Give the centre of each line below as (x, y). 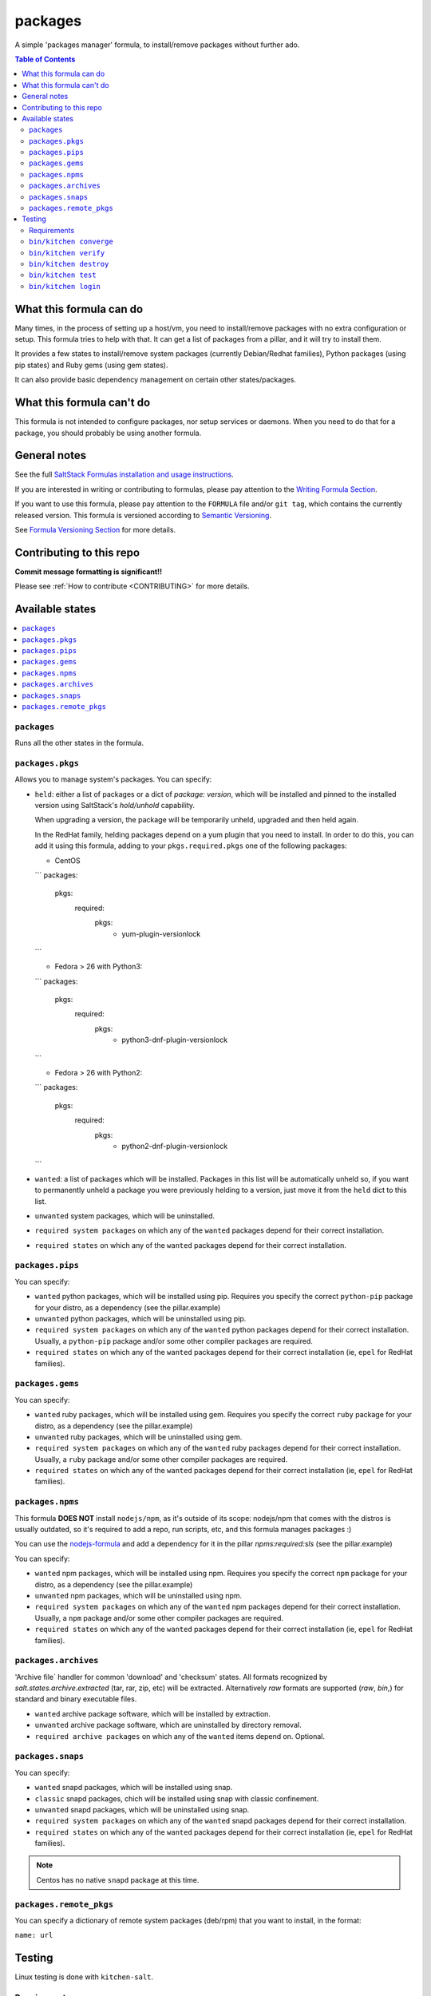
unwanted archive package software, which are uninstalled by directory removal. (168, 1725)
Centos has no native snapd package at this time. (118, 1879)
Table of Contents (45, 59)
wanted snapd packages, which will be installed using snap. (134, 1788)
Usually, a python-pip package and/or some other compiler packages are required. (174, 1341)
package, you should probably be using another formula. (108, 433)
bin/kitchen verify (67, 253)
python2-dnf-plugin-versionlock (174, 1146)
